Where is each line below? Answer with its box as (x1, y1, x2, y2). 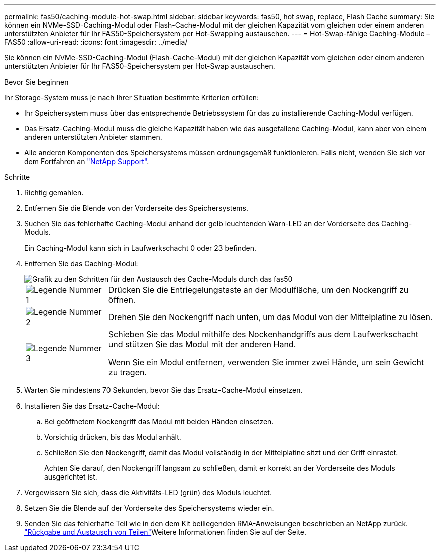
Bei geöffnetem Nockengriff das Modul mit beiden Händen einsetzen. (44, 417, 274, 426)
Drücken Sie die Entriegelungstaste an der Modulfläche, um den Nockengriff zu (108, 285, 409, 295)
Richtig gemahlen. (24, 188, 84, 197)
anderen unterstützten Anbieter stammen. (24, 133, 162, 141)
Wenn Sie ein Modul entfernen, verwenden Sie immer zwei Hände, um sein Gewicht (108, 357, 424, 367)
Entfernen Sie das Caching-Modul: (24, 259, 138, 268)
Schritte (4, 173, 30, 181)
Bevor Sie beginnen (4, 77, 69, 86)
